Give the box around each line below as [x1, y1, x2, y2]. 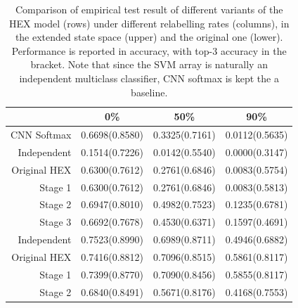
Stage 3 [39, 214, 72, 229]
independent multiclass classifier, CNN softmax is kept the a [19, 70, 279, 85]
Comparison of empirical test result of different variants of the [15, 2, 283, 16]
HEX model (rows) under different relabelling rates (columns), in [8, 15, 290, 30]
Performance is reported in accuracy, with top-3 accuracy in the [11, 43, 287, 58]
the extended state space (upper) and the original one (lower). [15, 30, 283, 44]
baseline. [131, 84, 168, 99]
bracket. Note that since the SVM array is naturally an [30, 57, 268, 72]
